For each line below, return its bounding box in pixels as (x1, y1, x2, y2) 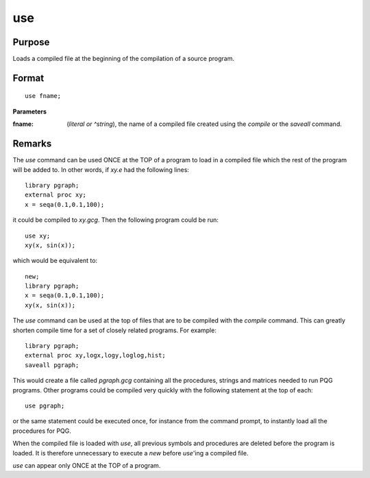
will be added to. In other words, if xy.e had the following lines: (12, 165, 190, 174)
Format (12, 72, 45, 84)
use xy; (25, 231, 51, 240)
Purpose (12, 36, 50, 48)
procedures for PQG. (12, 427, 72, 435)
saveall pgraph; (25, 361, 79, 369)
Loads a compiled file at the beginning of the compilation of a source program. (12, 55, 234, 63)
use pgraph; (25, 401, 65, 410)
